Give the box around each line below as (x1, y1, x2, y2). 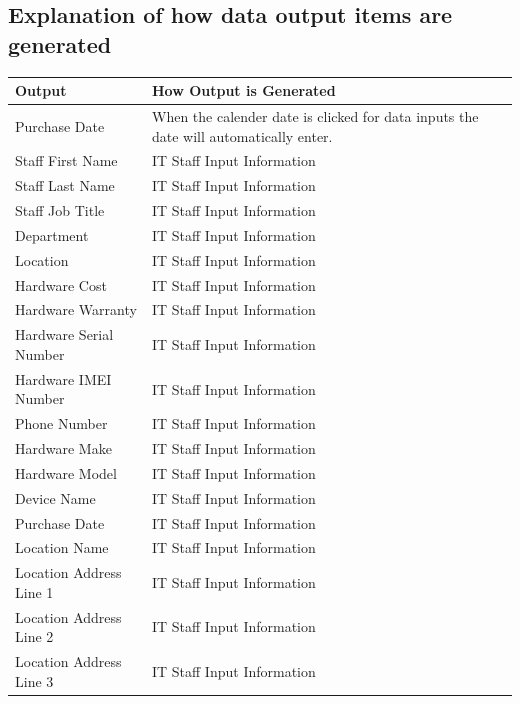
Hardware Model (15, 462, 117, 483)
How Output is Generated (151, 80, 336, 101)
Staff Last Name (15, 175, 115, 196)
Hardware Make (15, 438, 112, 458)
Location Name (15, 537, 109, 558)
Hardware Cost (15, 274, 107, 295)
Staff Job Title (15, 200, 105, 221)
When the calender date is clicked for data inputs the (151, 105, 479, 126)
